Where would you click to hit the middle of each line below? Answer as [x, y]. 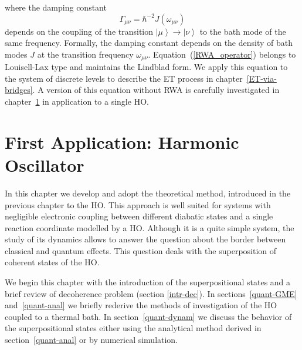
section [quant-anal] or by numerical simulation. [91, 340]
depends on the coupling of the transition [79, 31]
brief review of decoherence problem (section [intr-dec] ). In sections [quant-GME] [151, 293]
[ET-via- [262, 78]
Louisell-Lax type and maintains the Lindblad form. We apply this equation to [146, 67]
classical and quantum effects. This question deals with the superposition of [141, 250]
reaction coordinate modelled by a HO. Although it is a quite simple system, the [150, 227]
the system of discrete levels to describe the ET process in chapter [124, 78]
